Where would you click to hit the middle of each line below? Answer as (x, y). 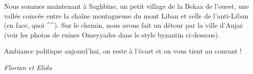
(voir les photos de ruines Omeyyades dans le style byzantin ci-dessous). (112, 34)
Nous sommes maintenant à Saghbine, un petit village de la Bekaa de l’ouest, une (126, 6)
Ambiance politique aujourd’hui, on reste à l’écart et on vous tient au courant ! (123, 51)
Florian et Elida (28, 67)
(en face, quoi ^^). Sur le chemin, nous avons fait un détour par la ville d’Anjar (124, 25)
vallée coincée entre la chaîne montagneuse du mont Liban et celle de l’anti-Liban (126, 15)
